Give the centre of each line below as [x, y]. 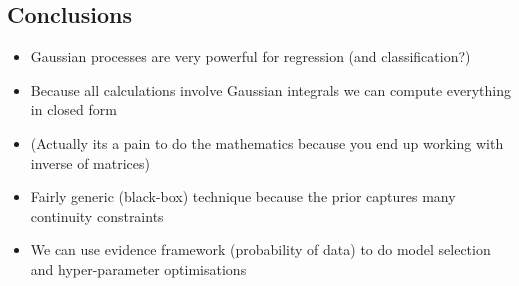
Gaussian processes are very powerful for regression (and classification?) [250, 56]
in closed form [73, 109]
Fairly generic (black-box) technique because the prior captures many [243, 196]
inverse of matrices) [90, 162]
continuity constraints [97, 215]
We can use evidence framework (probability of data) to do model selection [260, 249]
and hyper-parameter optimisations [138, 268]
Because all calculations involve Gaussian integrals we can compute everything [271, 89]
